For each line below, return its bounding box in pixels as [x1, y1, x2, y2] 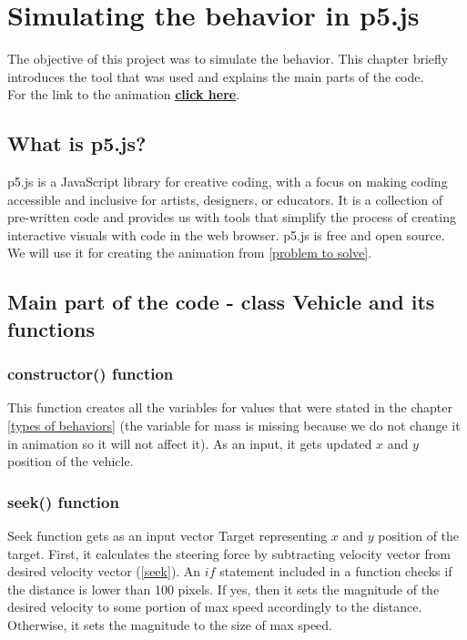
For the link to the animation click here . [7, 85, 240, 104]
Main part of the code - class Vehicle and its [7, 288, 435, 316]
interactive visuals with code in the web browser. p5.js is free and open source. [7, 225, 445, 244]
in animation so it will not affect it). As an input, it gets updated [7, 433, 372, 452]
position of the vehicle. [7, 452, 134, 471]
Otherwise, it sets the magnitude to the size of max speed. [7, 615, 332, 635]
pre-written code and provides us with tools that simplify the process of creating [7, 208, 456, 227]
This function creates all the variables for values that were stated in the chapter [7, 398, 452, 417]
